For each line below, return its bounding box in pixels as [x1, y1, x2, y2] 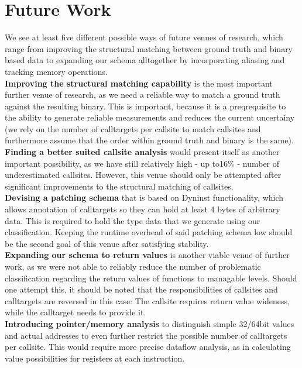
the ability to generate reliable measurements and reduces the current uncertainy [5, 111, 295, 123]
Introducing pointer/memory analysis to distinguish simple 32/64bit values [5, 317, 294, 329]
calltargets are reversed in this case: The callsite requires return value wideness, [5, 294, 290, 307]
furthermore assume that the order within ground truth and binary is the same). [5, 134, 294, 146]
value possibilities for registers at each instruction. [5, 352, 185, 364]
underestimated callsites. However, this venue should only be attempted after [5, 168, 282, 181]
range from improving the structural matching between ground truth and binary [5, 42, 293, 54]
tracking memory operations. [5, 65, 108, 77]
